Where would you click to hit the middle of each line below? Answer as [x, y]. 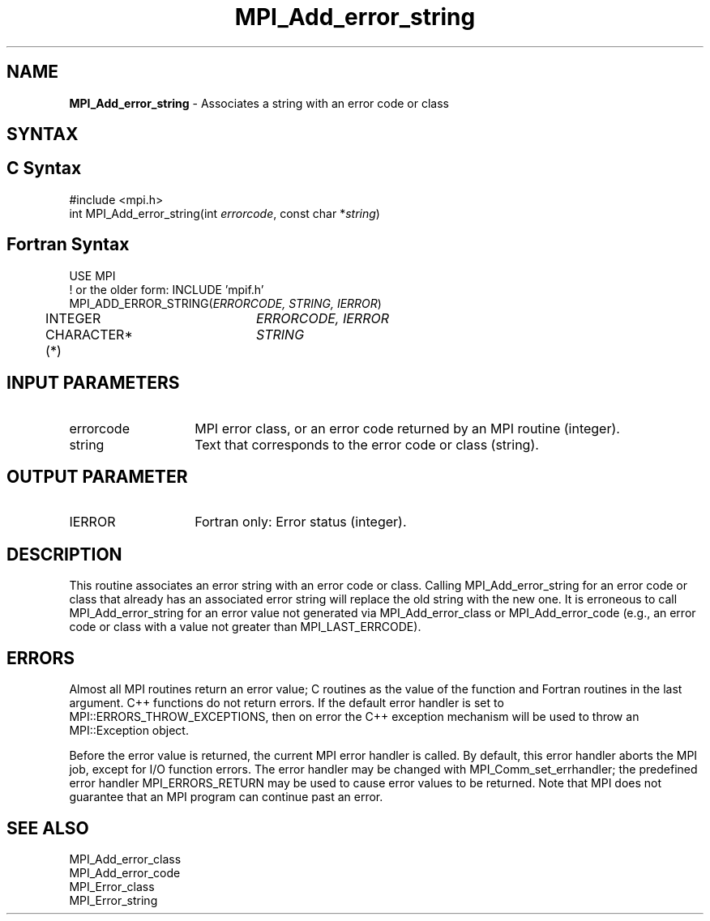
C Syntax [44, 168]
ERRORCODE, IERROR [322, 318]
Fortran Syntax [68, 245]
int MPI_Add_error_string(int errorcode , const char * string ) [225, 213]
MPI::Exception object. [129, 731]
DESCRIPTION [64, 554]
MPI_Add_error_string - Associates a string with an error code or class [259, 103]
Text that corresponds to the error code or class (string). [367, 444]
